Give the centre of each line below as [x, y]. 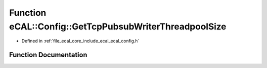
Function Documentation [48, 55]
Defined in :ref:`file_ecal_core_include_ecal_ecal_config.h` [80, 41]
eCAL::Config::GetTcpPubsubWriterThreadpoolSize [118, 26]
